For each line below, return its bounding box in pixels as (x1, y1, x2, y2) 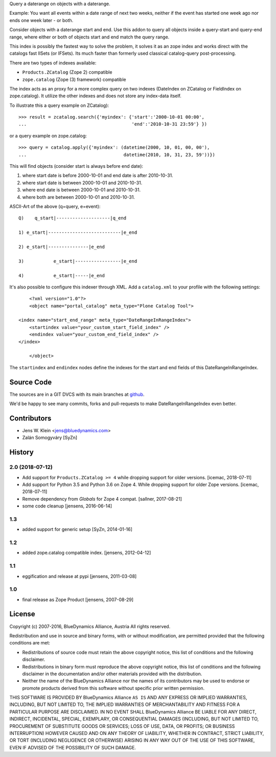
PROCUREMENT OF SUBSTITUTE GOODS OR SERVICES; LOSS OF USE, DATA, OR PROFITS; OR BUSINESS (9, 723, 235, 729)
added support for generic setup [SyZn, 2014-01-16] (22, 526, 133, 532)
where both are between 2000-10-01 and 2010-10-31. (22, 194, 135, 200)
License (9, 610, 35, 618)
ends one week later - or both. (9, 17, 74, 23)
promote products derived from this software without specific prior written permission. (22, 685, 205, 691)
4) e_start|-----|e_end (18, 273, 105, 278)
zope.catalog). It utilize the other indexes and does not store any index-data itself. (9, 93, 181, 99)
